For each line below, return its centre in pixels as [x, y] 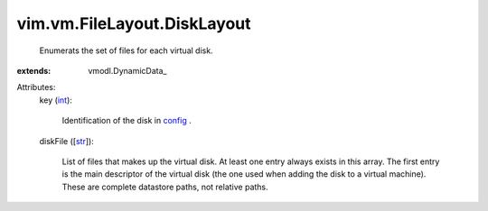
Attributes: [36, 87]
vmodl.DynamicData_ [127, 70]
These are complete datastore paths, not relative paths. [165, 187]
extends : [34, 70]
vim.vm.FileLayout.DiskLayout [134, 23]
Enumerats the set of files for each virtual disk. [126, 50]
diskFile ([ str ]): [66, 141]
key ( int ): [56, 100]
